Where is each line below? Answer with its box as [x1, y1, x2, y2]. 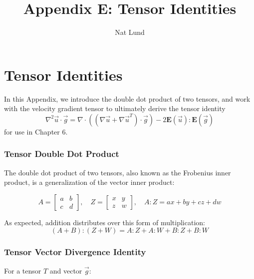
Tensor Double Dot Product [4, 147, 119, 160]
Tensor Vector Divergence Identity [4, 246, 146, 258]
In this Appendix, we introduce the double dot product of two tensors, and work [4, 93, 251, 104]
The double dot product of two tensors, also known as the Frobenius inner [4, 167, 231, 177]
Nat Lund [115, 27, 145, 37]
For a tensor [4, 265, 41, 276]
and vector [49, 265, 82, 276]
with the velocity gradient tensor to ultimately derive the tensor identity [4, 103, 226, 114]
